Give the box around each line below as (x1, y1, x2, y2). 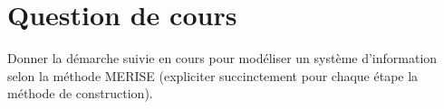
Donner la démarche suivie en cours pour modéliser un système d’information (7, 49, 438, 68)
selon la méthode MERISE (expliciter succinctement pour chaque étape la (7, 66, 419, 85)
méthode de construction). (7, 84, 153, 103)
